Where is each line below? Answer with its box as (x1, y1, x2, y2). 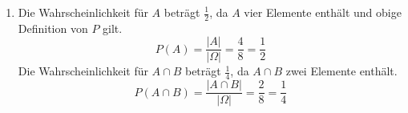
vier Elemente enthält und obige (244, 4, 402, 20)
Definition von (18, 19, 88, 36)
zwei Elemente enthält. (285, 63, 398, 79)
